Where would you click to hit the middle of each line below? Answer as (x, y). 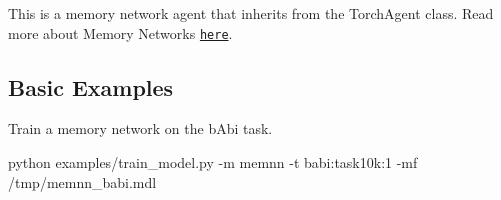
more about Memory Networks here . (120, 32)
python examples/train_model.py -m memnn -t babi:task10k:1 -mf (213, 162)
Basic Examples (91, 86)
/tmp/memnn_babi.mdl (82, 181)
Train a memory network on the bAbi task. (140, 128)
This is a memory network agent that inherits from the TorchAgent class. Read (251, 13)
